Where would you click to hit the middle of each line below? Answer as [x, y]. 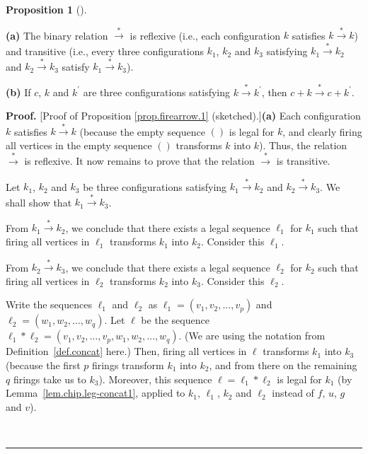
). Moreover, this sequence [155, 379]
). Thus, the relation [303, 145]
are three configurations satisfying [157, 92]
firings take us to [50, 379]
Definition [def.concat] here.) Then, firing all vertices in [126, 351]
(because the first [43, 365]
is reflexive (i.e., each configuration [205, 35]
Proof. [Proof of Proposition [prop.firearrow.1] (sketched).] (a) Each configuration [183, 116]
